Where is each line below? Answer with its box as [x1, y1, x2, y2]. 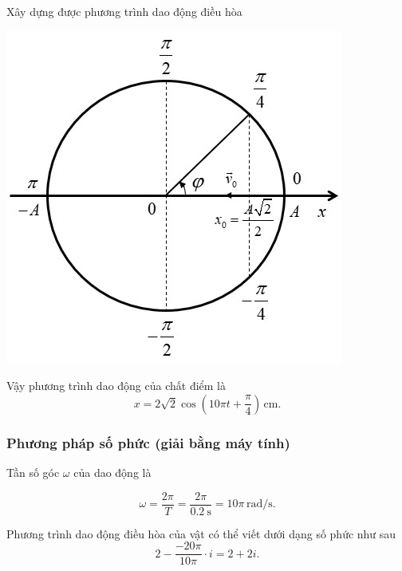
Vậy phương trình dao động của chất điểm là [6, 377, 227, 394]
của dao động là [73, 464, 152, 480]
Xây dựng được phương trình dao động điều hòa [6, 3, 242, 19]
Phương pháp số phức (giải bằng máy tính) [6, 432, 290, 452]
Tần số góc [6, 464, 60, 480]
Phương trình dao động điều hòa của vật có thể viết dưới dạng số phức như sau [6, 525, 396, 541]
